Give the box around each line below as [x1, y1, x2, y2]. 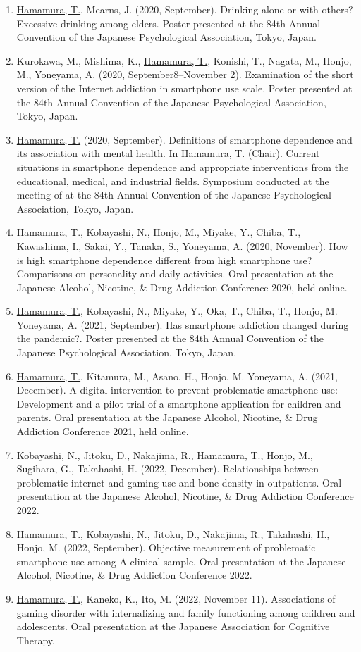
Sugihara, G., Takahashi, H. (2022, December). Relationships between [16, 461, 319, 476]
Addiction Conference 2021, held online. [16, 424, 189, 439]
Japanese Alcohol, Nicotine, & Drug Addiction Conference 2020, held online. [16, 280, 348, 294]
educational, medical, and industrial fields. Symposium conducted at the [16, 173, 329, 188]
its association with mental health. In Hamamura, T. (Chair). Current [16, 146, 320, 161]
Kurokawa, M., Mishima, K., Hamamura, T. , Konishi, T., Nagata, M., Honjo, [16, 53, 352, 68]
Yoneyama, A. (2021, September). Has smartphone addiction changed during [16, 317, 349, 332]
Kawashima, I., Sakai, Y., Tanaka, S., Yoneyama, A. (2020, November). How [16, 238, 348, 253]
